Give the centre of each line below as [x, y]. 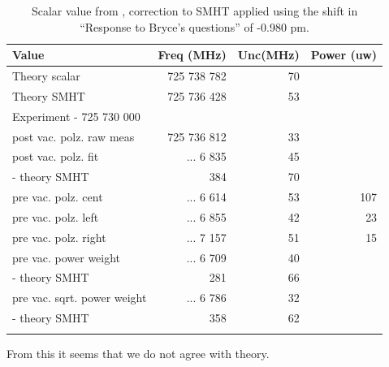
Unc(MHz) [268, 55]
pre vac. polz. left [56, 216]
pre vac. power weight [67, 257]
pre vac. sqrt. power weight [80, 298]
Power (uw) [344, 55]
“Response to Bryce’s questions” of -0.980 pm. [194, 26]
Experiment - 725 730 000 [76, 116]
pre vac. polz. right [59, 237]
